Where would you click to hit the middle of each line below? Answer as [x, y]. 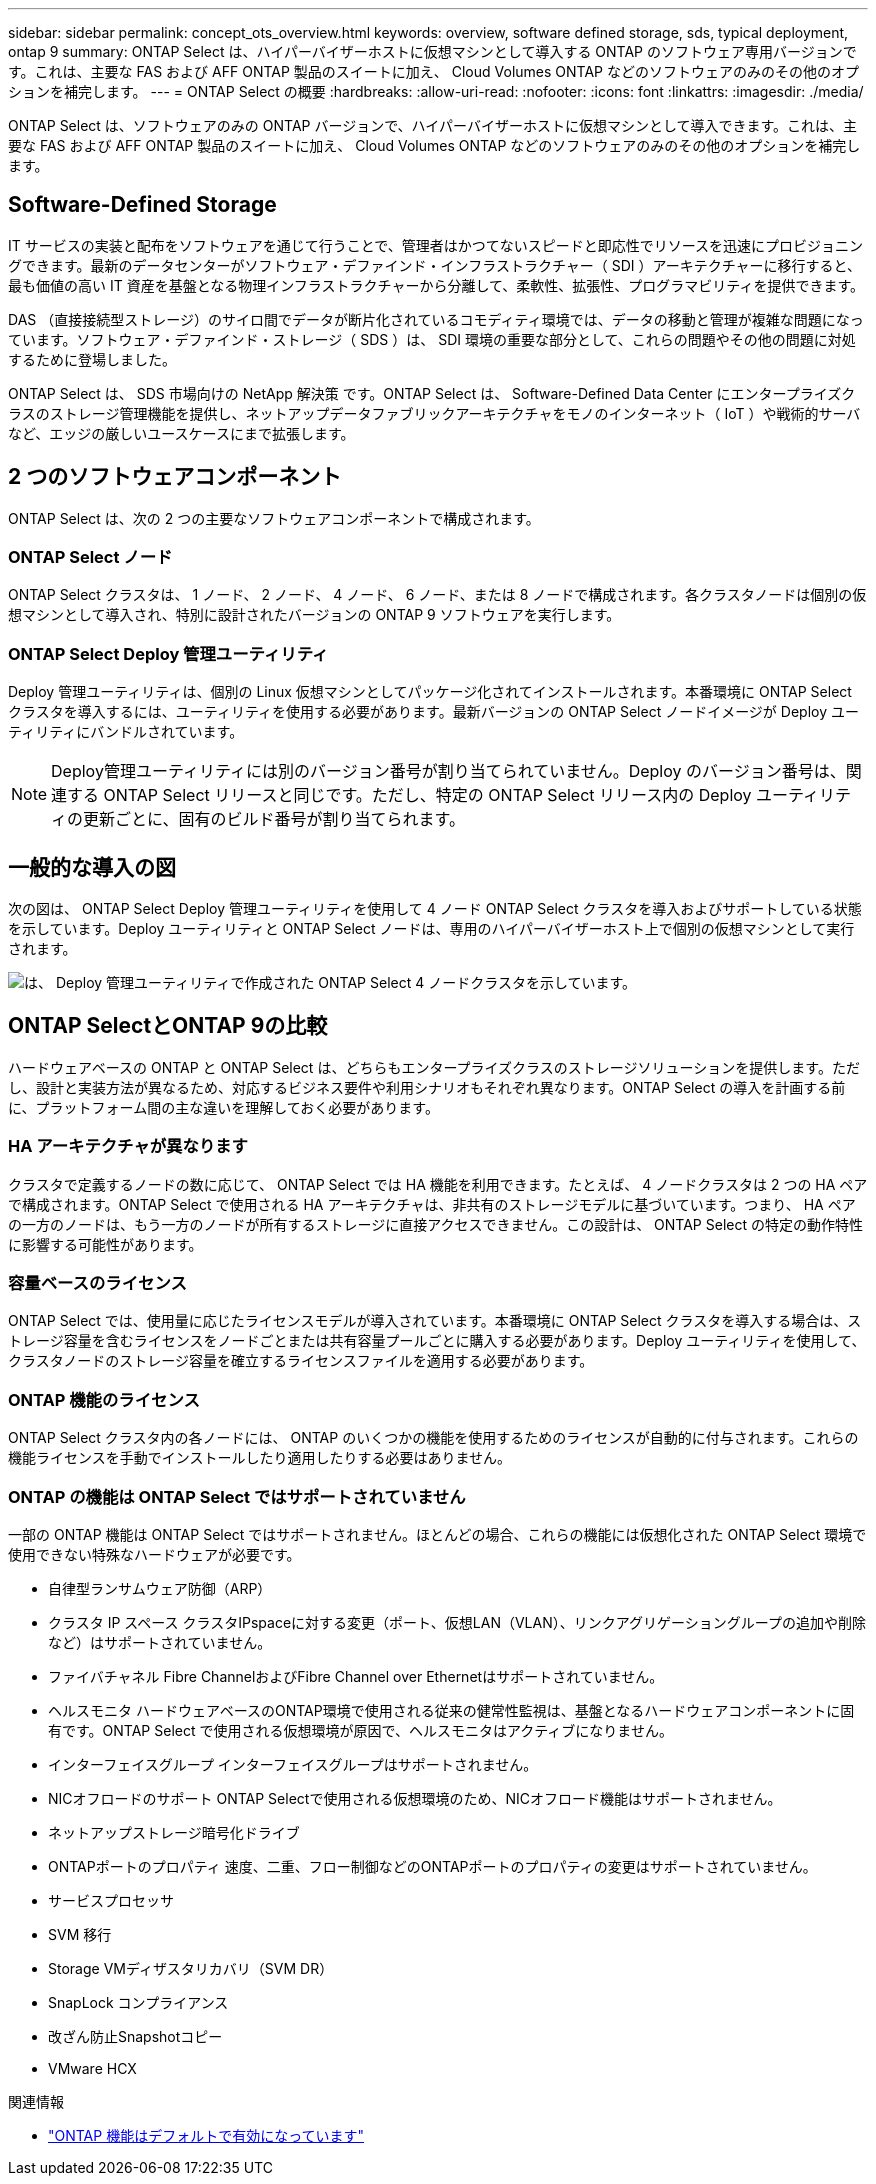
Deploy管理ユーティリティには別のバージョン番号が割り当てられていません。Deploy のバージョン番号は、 [448, 771]
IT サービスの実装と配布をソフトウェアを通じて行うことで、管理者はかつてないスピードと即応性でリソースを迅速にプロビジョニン [436, 245]
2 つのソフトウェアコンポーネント [175, 477]
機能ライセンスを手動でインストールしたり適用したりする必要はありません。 [260, 1458]
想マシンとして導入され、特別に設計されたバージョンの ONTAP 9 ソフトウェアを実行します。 [314, 615]
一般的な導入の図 [92, 867]
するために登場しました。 [92, 359]
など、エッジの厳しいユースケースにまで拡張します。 [181, 433]
